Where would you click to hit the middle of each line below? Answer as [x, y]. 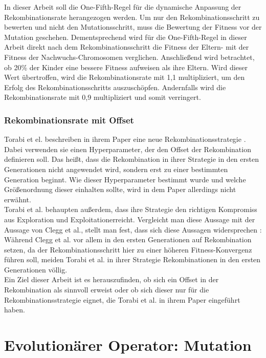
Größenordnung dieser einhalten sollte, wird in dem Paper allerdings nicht [120, 189]
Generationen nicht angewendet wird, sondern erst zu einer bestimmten [116, 169]
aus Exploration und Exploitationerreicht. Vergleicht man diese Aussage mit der [130, 219]
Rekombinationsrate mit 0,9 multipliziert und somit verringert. [103, 97]
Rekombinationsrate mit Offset [69, 120]
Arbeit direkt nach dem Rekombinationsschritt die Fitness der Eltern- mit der [127, 47]
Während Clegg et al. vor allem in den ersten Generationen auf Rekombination [128, 239]
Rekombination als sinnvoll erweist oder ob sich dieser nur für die [107, 290]
